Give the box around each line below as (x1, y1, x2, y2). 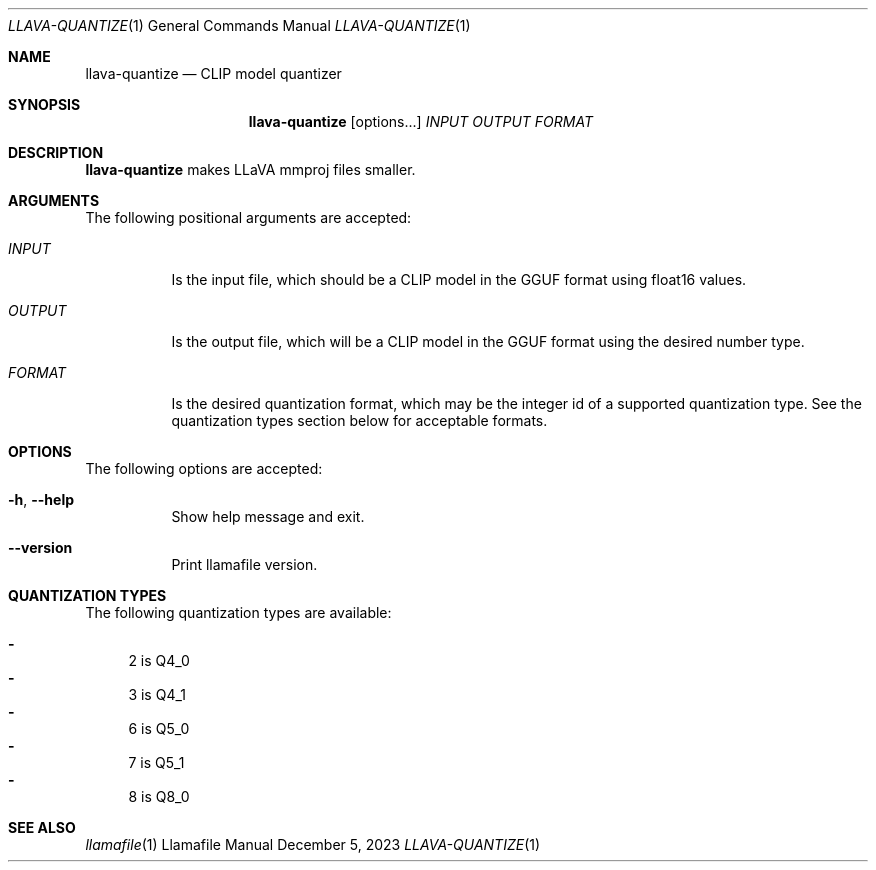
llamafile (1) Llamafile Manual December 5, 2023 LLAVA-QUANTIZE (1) (85, 836, 541, 853)
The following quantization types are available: (85, 604, 392, 621)
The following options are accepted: (85, 460, 323, 477)
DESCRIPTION (8, 144, 104, 161)
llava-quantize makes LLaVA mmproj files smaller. (85, 161, 416, 178)
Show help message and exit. (171, 508, 365, 525)
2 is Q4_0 (128, 652, 190, 669)
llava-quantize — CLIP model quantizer (85, 65, 342, 82)
